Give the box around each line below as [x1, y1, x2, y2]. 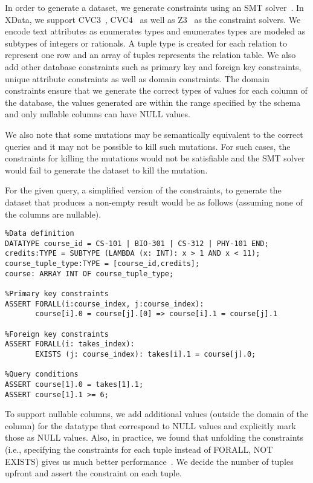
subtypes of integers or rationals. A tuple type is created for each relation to [5, 36, 287, 49]
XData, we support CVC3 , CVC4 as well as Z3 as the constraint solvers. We [5, 13, 301, 25]
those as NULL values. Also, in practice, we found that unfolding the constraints [5, 431, 304, 444]
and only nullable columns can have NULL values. [5, 108, 190, 120]
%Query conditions [5, 370, 79, 379]
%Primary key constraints [5, 290, 109, 299]
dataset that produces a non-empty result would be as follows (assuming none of [5, 195, 303, 208]
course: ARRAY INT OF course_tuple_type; [5, 269, 174, 278]
